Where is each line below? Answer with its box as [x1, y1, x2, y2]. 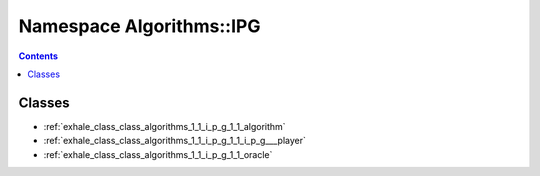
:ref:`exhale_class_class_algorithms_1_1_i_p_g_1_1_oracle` [43, 148, 273, 160]
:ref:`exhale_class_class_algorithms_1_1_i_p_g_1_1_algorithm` [43, 120, 286, 132]
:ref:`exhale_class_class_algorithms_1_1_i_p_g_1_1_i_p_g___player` [43, 135, 307, 147]
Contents [18, 50, 59, 62]
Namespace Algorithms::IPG [18, 15, 261, 37]
